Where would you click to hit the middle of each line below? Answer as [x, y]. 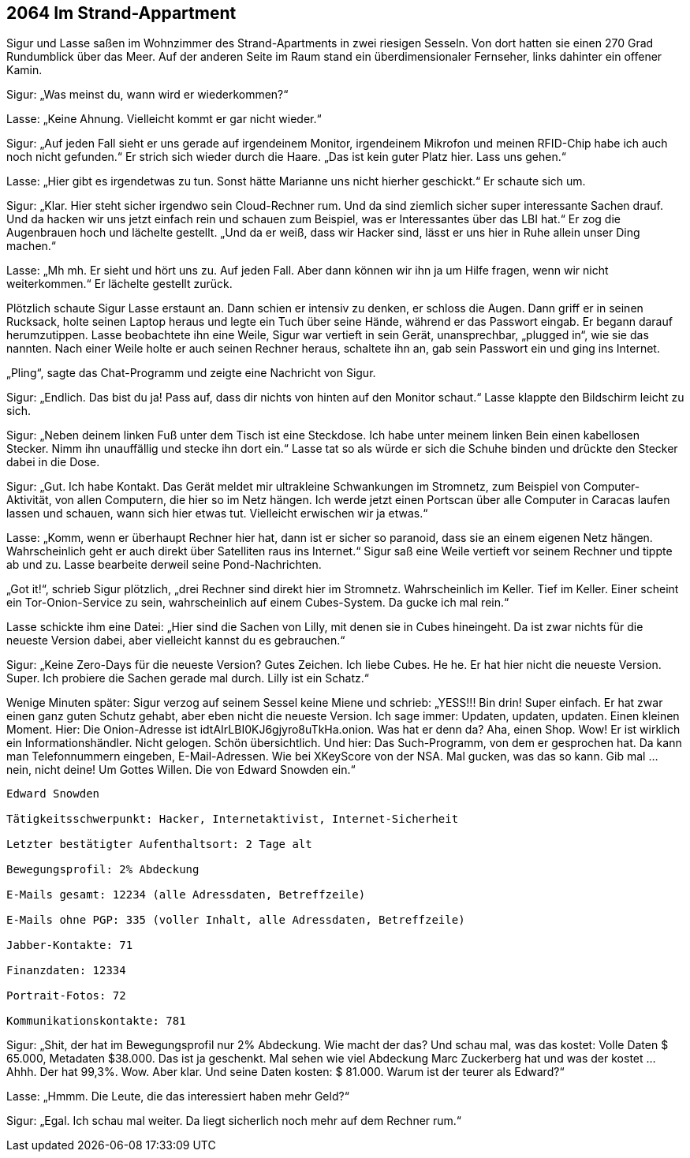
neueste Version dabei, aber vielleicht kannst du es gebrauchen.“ [176, 641]
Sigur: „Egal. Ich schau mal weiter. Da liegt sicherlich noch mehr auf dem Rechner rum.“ [234, 1121]
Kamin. [24, 70]
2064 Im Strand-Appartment [121, 13]
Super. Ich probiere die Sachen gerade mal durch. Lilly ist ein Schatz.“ [188, 678]
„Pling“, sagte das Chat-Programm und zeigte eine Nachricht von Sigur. [191, 373]
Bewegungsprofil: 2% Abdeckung [103, 870]
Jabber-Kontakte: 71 [70, 945]
